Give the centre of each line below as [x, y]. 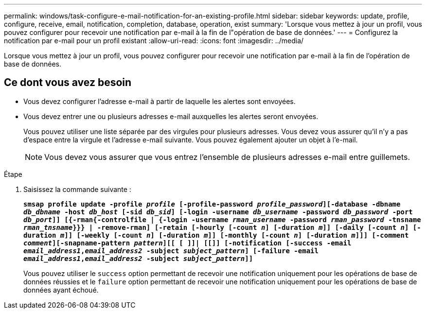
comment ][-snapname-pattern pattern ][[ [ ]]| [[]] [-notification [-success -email [187, 243]
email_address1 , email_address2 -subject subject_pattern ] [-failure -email [171, 251]
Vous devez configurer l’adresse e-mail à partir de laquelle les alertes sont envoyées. [160, 101]
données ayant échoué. [61, 290]
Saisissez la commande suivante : [77, 189]
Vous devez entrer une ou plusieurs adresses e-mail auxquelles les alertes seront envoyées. [171, 116]
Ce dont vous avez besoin [68, 83]
